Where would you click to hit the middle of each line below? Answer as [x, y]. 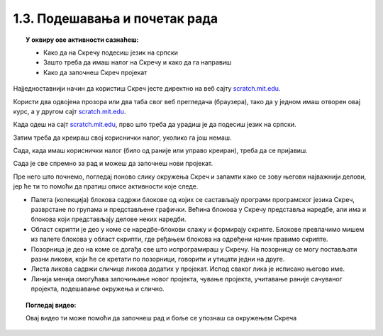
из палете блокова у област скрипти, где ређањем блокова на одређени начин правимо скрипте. [179, 239]
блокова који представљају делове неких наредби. [109, 219]
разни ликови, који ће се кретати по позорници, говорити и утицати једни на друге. [158, 259]
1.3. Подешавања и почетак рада [116, 18]
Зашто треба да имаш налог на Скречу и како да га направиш [138, 62]
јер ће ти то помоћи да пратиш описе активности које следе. [106, 186]
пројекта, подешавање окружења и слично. [98, 289]
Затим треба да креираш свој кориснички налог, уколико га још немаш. [122, 138]
